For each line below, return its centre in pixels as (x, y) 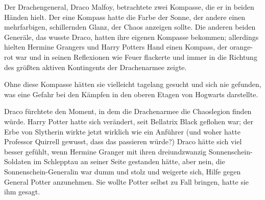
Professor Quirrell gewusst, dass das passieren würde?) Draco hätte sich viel (123, 141)
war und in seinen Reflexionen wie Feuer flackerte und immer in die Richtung (136, 57)
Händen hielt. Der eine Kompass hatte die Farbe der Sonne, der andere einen (125, 17)
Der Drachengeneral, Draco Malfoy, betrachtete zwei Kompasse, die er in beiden (129, 7)
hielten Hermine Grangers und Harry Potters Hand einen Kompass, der (116, 47)
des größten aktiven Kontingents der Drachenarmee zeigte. (95, 67)
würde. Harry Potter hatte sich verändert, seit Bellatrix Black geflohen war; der (129, 121)
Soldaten (18, 161)
